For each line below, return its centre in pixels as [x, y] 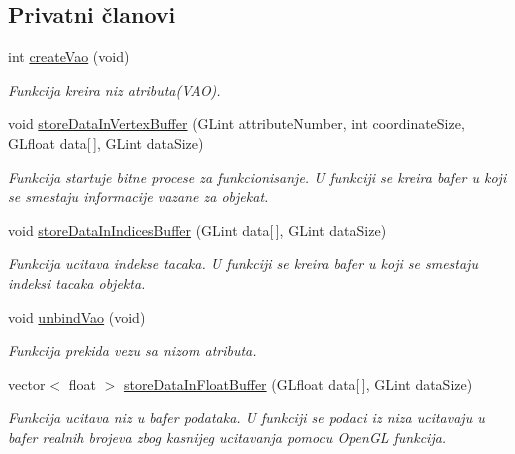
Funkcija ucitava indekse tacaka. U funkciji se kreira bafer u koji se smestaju [243, 263]
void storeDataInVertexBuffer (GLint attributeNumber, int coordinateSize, [236, 123]
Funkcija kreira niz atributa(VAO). [114, 89]
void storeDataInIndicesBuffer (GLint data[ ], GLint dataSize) [197, 229]
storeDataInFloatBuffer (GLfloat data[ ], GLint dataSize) [298, 383]
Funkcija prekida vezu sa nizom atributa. [132, 350]
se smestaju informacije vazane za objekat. [138, 196]
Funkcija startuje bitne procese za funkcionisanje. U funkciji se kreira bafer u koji [257, 176]
